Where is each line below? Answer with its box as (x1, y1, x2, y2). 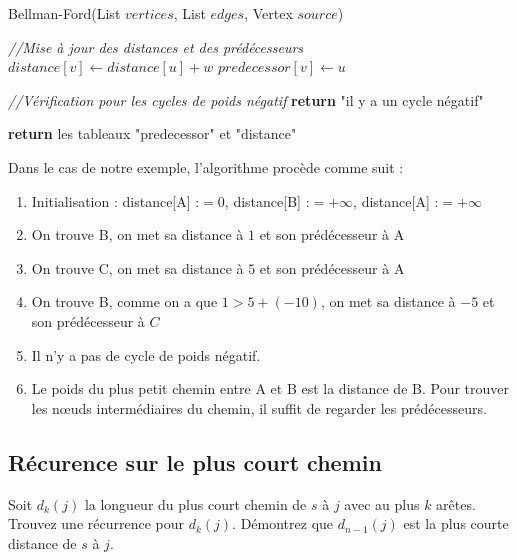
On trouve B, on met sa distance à (31, 224, 244, 245)
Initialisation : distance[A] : (31, 190, 200, 211)
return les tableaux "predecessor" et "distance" (8, 123, 297, 144)
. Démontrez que (232, 513, 334, 534)
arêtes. (436, 493, 476, 514)
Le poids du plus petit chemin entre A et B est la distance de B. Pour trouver (31, 378, 509, 399)
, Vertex (244, 3, 293, 23)
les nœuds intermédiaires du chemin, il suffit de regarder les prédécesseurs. (31, 397, 487, 418)
